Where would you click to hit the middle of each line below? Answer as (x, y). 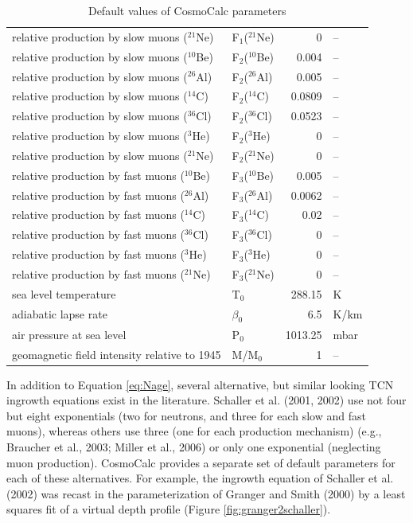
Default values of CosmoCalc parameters (187, 10)
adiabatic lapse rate (60, 314)
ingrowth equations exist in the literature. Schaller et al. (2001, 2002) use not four (206, 400)
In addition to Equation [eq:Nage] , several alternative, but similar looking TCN (200, 384)
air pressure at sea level (69, 334)
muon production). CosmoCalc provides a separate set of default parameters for (201, 462)
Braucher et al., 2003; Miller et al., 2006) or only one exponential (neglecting (194, 447)
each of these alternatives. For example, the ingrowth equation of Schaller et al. (200, 478)
